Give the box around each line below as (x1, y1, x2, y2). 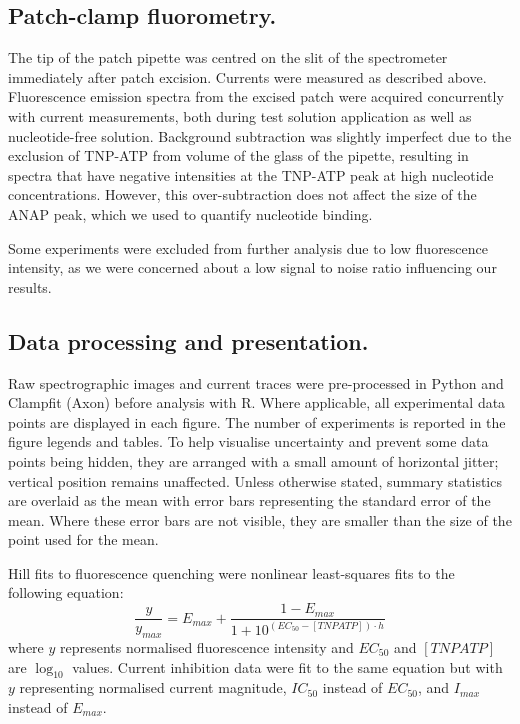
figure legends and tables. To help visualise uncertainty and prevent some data (8, 431, 489, 452)
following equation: (8, 582, 124, 603)
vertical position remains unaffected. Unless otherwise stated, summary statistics (8, 470, 502, 491)
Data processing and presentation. (8, 325, 369, 356)
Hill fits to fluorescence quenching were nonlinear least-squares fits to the (8, 562, 455, 583)
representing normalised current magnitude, (19, 677, 287, 698)
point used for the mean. (8, 529, 159, 550)
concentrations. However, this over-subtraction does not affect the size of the (8, 184, 477, 205)
